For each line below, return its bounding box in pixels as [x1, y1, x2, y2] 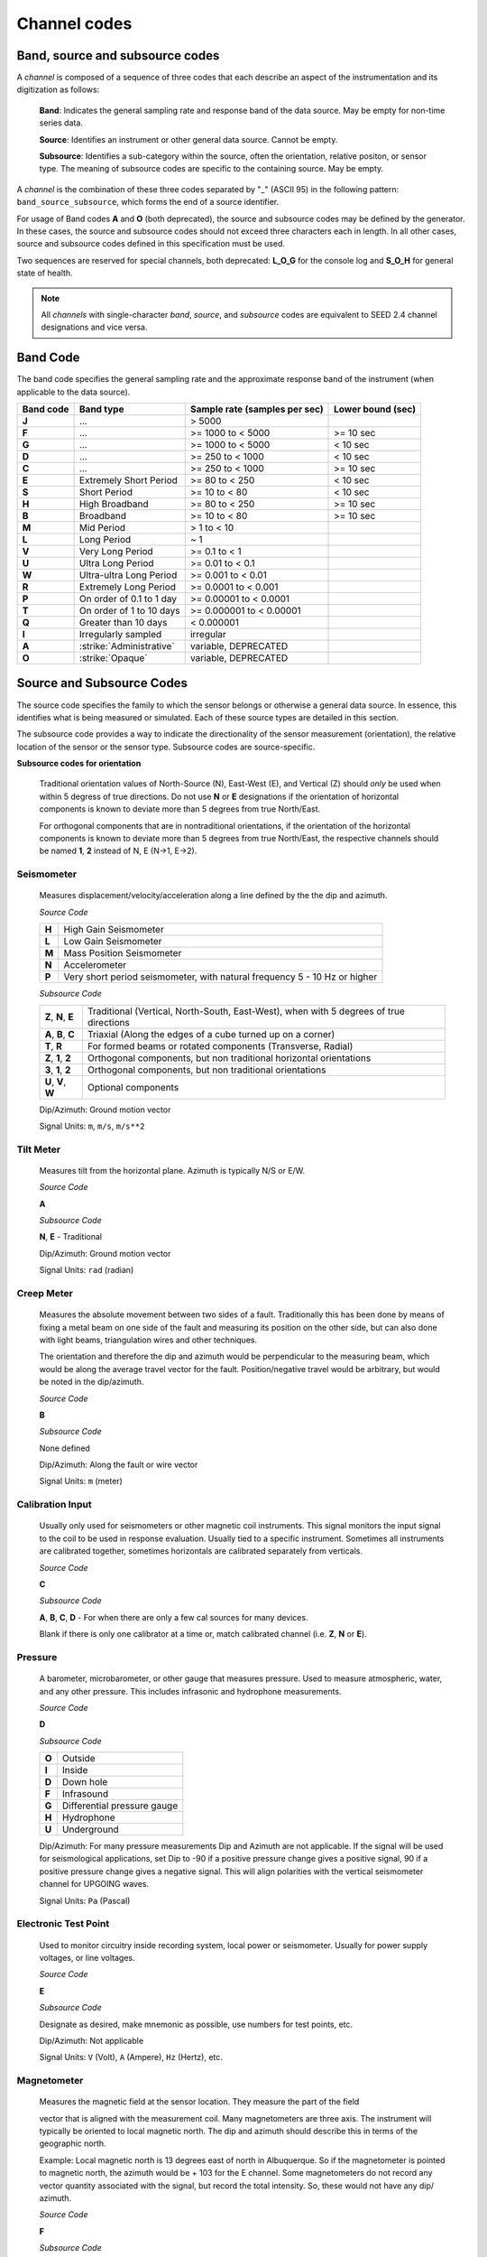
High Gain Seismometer [63, 924, 164, 936]
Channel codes [16, 14, 133, 33]
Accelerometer [63, 959, 127, 971]
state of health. [16, 267, 73, 279]
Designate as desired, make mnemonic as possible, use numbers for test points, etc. [39, 2019, 354, 2029]
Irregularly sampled [78, 628, 162, 640]
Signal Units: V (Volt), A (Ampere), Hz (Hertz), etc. [39, 2052, 223, 2063]
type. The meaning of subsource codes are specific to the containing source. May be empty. [39, 163, 384, 174]
